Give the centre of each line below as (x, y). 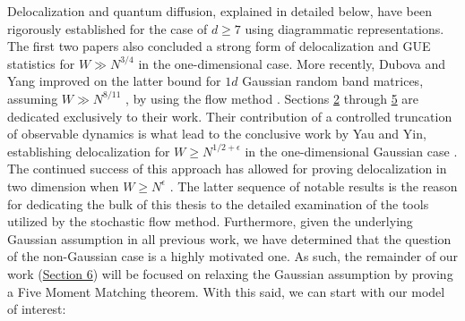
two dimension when (63, 186)
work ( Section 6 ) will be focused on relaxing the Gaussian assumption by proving (230, 273)
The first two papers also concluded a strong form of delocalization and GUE (219, 46)
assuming (33, 98)
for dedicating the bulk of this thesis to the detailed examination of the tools (218, 203)
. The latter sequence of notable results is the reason (314, 186)
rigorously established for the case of (108, 28)
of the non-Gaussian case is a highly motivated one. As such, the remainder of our (233, 256)
